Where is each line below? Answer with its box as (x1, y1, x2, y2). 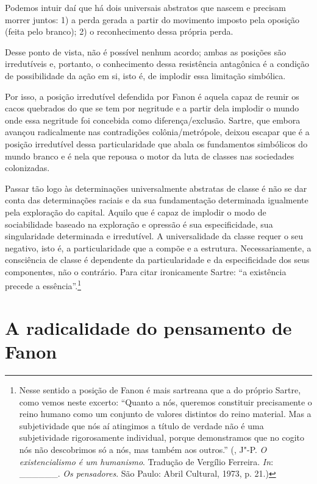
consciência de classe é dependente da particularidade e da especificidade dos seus (5, 253, 310, 266)
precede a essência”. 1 (5, 278, 81, 292)
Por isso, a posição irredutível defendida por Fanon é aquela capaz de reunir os (5, 89, 299, 102)
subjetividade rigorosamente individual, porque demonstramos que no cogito (19, 431, 304, 444)
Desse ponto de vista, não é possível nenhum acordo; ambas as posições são (5, 45, 286, 58)
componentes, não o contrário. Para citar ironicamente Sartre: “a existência (5, 265, 287, 278)
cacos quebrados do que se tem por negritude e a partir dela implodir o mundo (5, 102, 299, 114)
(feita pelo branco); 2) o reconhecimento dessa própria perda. (5, 25, 233, 38)
